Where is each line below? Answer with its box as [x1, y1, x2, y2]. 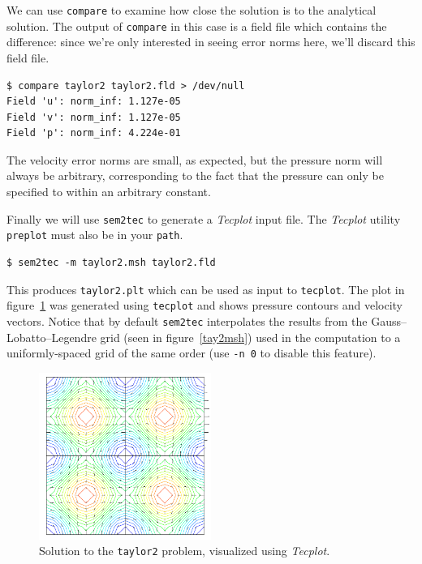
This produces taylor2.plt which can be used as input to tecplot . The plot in [6, 280, 405, 297]
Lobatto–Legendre [6, 328, 97, 345]
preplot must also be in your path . [6, 226, 183, 243]
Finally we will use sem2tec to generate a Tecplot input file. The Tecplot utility [6, 210, 401, 227]
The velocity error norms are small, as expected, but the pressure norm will [6, 151, 383, 168]
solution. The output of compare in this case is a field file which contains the [6, 17, 387, 34]
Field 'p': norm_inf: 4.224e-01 [6, 127, 181, 139]
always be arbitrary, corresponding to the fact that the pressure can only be [6, 167, 384, 184]
